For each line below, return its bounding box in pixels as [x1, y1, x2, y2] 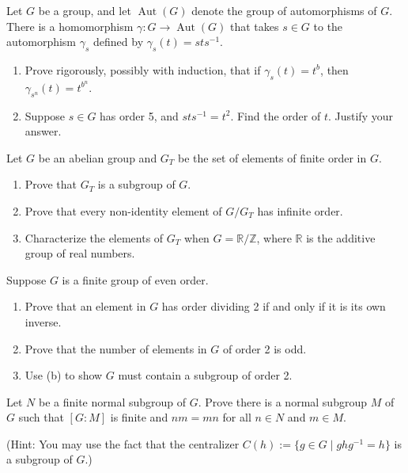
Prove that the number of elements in [25, 340, 207, 357]
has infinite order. [257, 202, 343, 219]
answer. [25, 123, 62, 139]
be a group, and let [38, 2, 131, 18]
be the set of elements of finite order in [178, 149, 367, 166]
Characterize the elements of [25, 229, 164, 246]
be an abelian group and [38, 149, 157, 166]
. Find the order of [230, 107, 321, 124]
